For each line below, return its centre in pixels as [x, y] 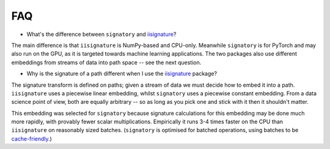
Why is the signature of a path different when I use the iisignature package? [122, 74]
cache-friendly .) [31, 139]
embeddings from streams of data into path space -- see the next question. [106, 62]
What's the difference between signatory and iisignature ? [101, 34]
